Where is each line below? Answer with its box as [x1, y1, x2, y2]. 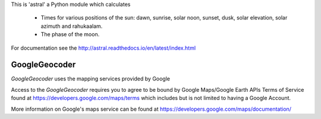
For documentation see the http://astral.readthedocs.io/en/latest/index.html [11, 44, 196, 52]
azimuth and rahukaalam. [40, 22, 103, 30]
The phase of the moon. [40, 31, 100, 38]
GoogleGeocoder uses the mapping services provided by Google [11, 75, 171, 82]
